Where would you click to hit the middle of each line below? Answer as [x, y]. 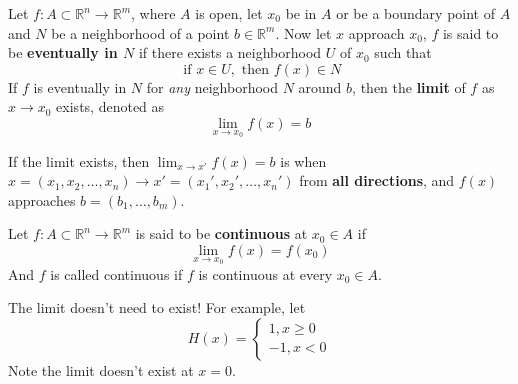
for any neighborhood [212, 86]
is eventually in [80, 86]
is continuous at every [265, 273]
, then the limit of [409, 86]
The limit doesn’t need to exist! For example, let [157, 307]
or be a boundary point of [415, 13]
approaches [42, 199]
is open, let [229, 13]
